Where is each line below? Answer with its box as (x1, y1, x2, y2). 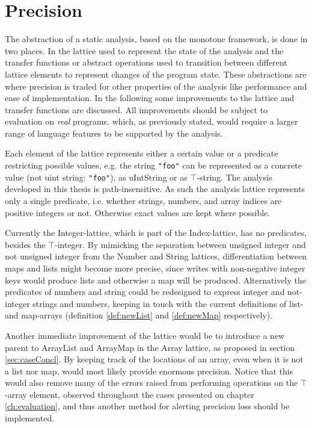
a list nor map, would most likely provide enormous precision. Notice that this (5, 364, 293, 377)
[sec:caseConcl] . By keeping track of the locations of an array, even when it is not (5, 353, 304, 365)
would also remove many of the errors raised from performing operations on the (5, 376, 298, 389)
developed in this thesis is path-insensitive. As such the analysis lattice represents (5, 182, 305, 195)
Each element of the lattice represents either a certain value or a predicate (5, 147, 278, 160)
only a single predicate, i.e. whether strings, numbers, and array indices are (5, 194, 282, 206)
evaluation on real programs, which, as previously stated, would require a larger (5, 115, 298, 128)
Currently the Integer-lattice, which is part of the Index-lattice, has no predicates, (5, 226, 307, 239)
